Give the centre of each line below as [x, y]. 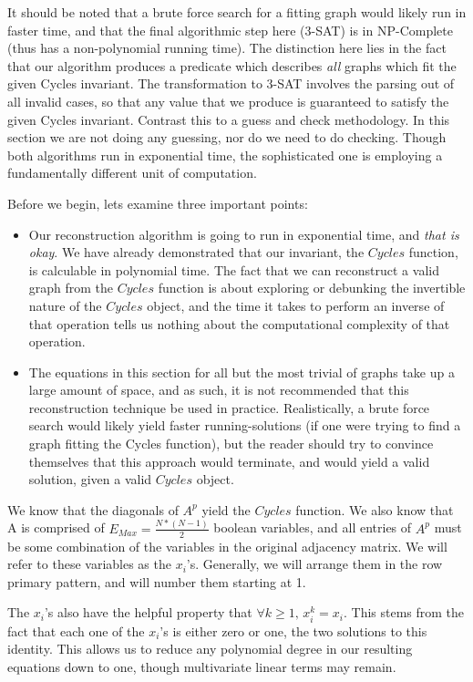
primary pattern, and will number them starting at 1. [157, 581]
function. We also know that [375, 509]
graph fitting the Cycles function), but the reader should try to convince [231, 444]
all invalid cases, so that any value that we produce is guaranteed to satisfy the [228, 101]
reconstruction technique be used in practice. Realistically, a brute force [229, 407]
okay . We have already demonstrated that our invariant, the [196, 252]
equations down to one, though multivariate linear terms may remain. [202, 666]
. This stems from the [404, 612]
